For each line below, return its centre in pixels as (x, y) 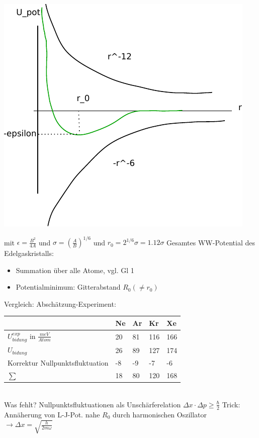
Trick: (231, 404)
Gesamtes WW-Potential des (211, 242)
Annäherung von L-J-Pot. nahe (52, 414)
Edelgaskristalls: (29, 253)
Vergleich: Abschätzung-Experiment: (60, 303)
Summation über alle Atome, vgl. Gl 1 (75, 270)
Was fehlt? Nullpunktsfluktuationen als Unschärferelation (93, 404)
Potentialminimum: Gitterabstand (68, 287)
